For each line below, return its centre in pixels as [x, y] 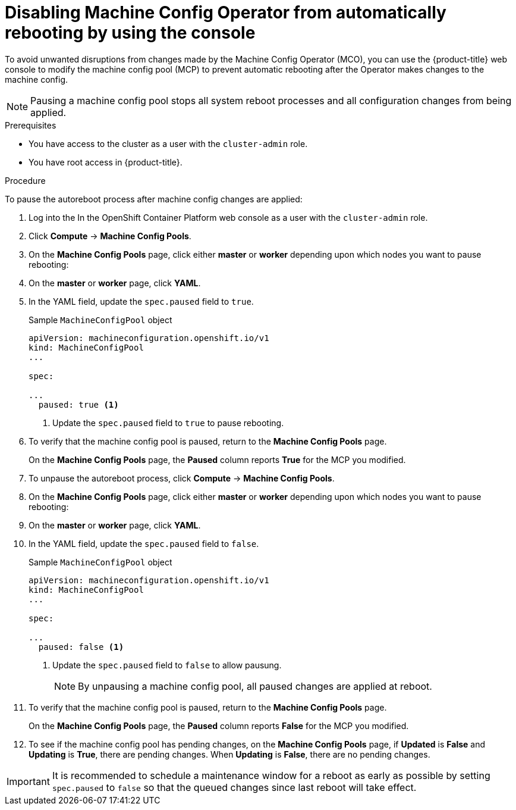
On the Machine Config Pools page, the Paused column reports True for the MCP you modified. [217, 459]
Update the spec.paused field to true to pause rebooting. [168, 423]
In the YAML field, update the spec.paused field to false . [144, 543]
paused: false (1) [81, 647]
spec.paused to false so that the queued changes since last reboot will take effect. [234, 787]
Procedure [25, 180]
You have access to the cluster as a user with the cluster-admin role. [168, 143]
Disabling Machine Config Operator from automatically [226, 12]
